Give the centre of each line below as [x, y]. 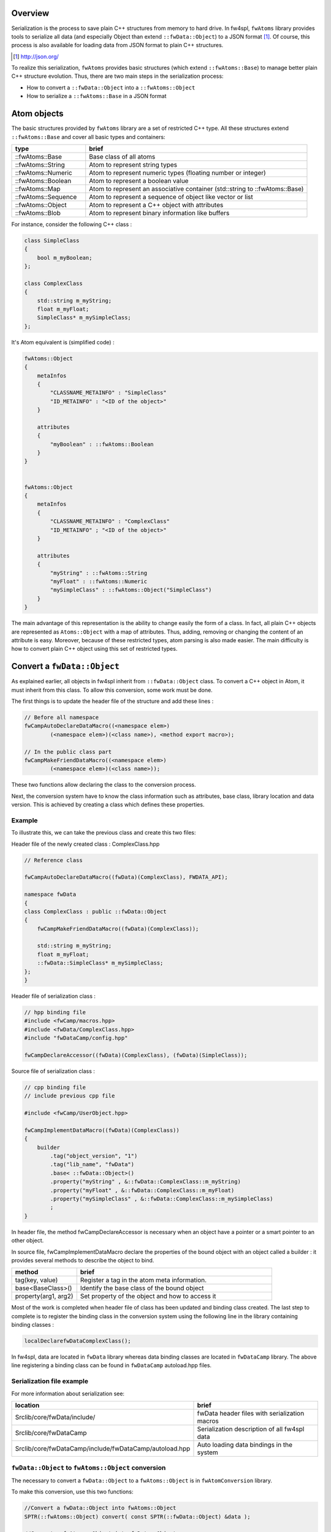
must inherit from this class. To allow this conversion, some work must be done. [112, 690]
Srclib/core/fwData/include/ [55, 1417]
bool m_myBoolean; [65, 258]
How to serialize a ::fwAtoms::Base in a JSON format [97, 96]
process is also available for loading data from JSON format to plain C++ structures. [117, 45]
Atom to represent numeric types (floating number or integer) [177, 173]
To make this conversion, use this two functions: [72, 1492]
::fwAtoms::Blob [38, 213]
